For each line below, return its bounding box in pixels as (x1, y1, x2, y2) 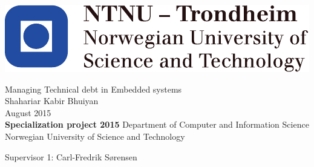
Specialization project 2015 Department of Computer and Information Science (5, 118, 309, 131)
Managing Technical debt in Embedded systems (5, 82, 182, 95)
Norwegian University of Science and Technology (5, 129, 185, 142)
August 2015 (5, 106, 51, 119)
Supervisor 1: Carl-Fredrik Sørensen (5, 150, 137, 163)
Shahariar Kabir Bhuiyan (5, 94, 99, 107)
